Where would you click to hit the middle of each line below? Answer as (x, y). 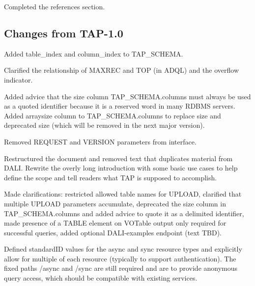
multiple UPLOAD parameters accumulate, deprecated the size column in (115, 203)
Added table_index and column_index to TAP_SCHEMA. (94, 53)
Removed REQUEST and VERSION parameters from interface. (100, 141)
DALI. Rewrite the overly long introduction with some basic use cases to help (121, 168)
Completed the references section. (55, 6)
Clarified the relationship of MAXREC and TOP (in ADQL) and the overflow (121, 70)
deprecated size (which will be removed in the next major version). (104, 125)
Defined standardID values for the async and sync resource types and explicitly (123, 249)
